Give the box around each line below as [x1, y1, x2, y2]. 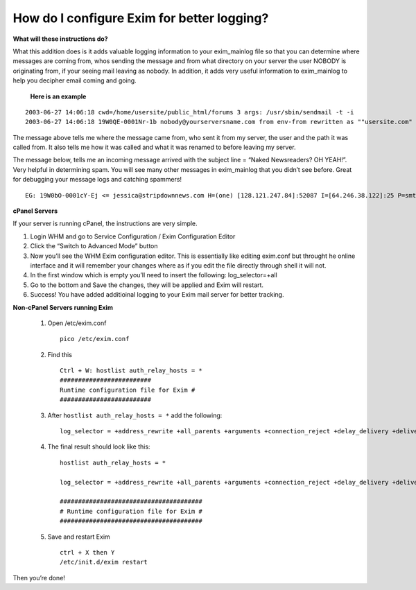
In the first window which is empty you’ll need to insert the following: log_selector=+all [30, 271, 277, 279]
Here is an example [30, 92, 87, 101]
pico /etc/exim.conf [60, 335, 130, 343]
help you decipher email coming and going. [12, 76, 137, 85]
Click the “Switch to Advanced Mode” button [30, 242, 158, 250]
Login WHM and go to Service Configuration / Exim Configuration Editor [30, 232, 236, 241]
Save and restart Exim [47, 532, 110, 541]
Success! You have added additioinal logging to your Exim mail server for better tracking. [30, 290, 284, 299]
